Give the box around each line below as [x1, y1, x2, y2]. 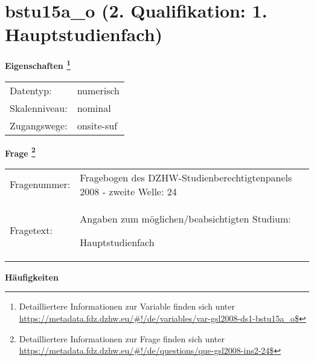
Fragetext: [10, 223, 53, 238]
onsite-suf [77, 118, 118, 132]
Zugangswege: [10, 118, 68, 132]
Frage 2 [5, 145, 36, 159]
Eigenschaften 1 [5, 57, 71, 71]
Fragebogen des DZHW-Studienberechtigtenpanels [80, 170, 292, 184]
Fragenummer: [10, 177, 71, 192]
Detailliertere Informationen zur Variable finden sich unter [19, 300, 235, 313]
